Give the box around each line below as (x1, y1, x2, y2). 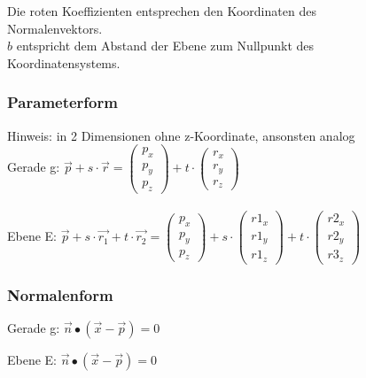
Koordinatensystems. (7, 53, 121, 72)
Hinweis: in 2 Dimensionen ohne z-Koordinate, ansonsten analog (7, 126, 355, 144)
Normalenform (7, 283, 113, 305)
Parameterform (7, 91, 118, 113)
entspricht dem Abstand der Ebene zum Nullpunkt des (16, 36, 315, 55)
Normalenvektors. (7, 19, 103, 37)
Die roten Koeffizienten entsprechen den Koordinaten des (7, 2, 316, 19)
